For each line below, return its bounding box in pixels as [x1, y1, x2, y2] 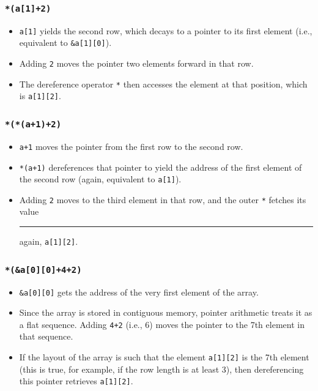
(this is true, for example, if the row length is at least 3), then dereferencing [19, 362, 304, 375]
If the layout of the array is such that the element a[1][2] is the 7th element [19, 351, 309, 363]
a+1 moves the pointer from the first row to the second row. [19, 140, 243, 152]
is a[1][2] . [19, 89, 61, 102]
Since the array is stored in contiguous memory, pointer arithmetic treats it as [19, 306, 312, 319]
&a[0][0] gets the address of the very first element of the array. [19, 285, 259, 298]
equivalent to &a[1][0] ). [19, 36, 112, 49]
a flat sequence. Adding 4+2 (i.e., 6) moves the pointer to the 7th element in [19, 318, 305, 330]
